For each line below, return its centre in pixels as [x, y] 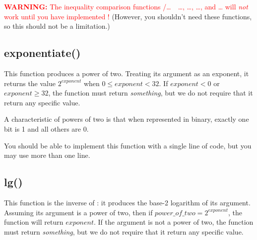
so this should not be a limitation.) [57, 26]
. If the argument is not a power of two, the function [173, 222]
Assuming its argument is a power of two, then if [78, 212]
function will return [34, 222]
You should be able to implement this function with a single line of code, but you [128, 145]
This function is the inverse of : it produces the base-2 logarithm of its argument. [127, 202]
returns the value [30, 83]
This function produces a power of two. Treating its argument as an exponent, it [127, 73]
